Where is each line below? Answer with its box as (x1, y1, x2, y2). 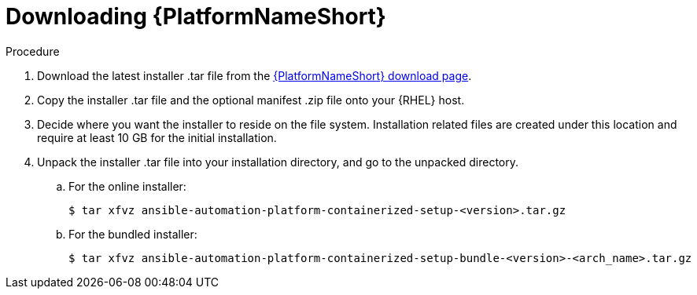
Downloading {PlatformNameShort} (6, 3, 386, 30)
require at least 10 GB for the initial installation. (37, 130, 277, 144)
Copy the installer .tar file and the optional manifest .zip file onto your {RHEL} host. (37, 93, 465, 107)
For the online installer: (68, 179, 186, 193)
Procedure (6, 44, 60, 58)
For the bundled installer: (68, 227, 197, 241)
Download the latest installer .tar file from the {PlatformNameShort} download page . (37, 68, 472, 82)
